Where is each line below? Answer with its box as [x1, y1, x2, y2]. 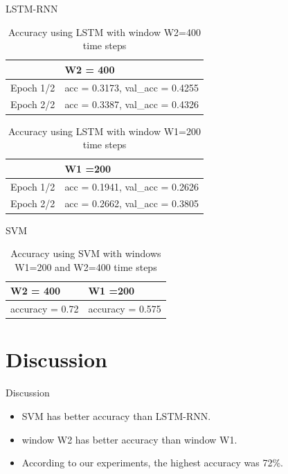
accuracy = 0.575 [88, 301, 161, 316]
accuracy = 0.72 [10, 301, 79, 316]
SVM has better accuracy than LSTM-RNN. [21, 408, 211, 423]
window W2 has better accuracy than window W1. [21, 432, 237, 446]
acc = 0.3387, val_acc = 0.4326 [64, 97, 199, 112]
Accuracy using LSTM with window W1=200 [8, 123, 201, 138]
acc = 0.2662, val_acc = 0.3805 [64, 196, 199, 211]
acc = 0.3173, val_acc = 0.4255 [64, 80, 199, 94]
